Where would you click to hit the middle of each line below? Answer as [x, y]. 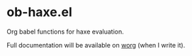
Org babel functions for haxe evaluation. [66, 31]
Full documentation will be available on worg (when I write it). [96, 45]
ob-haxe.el [39, 12]
